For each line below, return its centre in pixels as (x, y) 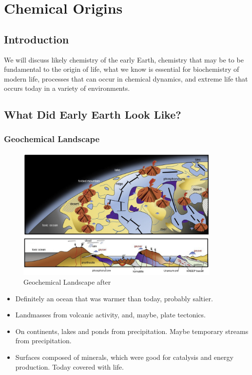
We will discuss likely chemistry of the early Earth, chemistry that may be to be (124, 59)
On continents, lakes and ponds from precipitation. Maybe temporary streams (132, 331)
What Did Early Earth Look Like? (93, 115)
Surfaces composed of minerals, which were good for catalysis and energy (124, 357)
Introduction (37, 39)
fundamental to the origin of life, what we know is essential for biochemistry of (122, 69)
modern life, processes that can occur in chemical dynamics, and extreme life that (126, 78)
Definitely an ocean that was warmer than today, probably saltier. (114, 298)
